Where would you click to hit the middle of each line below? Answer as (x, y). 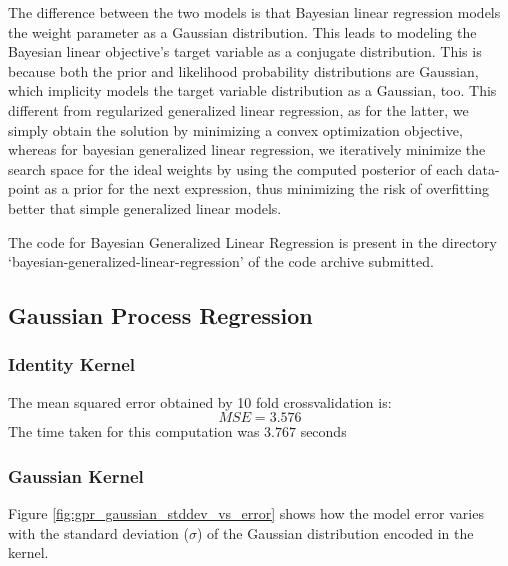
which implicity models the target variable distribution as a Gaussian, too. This (252, 90)
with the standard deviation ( (98, 532)
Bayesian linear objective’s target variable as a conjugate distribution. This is (245, 51)
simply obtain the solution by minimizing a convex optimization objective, (235, 129)
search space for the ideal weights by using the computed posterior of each (236, 168)
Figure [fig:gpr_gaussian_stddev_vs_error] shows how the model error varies (246, 513)
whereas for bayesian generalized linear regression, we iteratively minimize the (247, 149)
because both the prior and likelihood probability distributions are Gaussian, (243, 70)
